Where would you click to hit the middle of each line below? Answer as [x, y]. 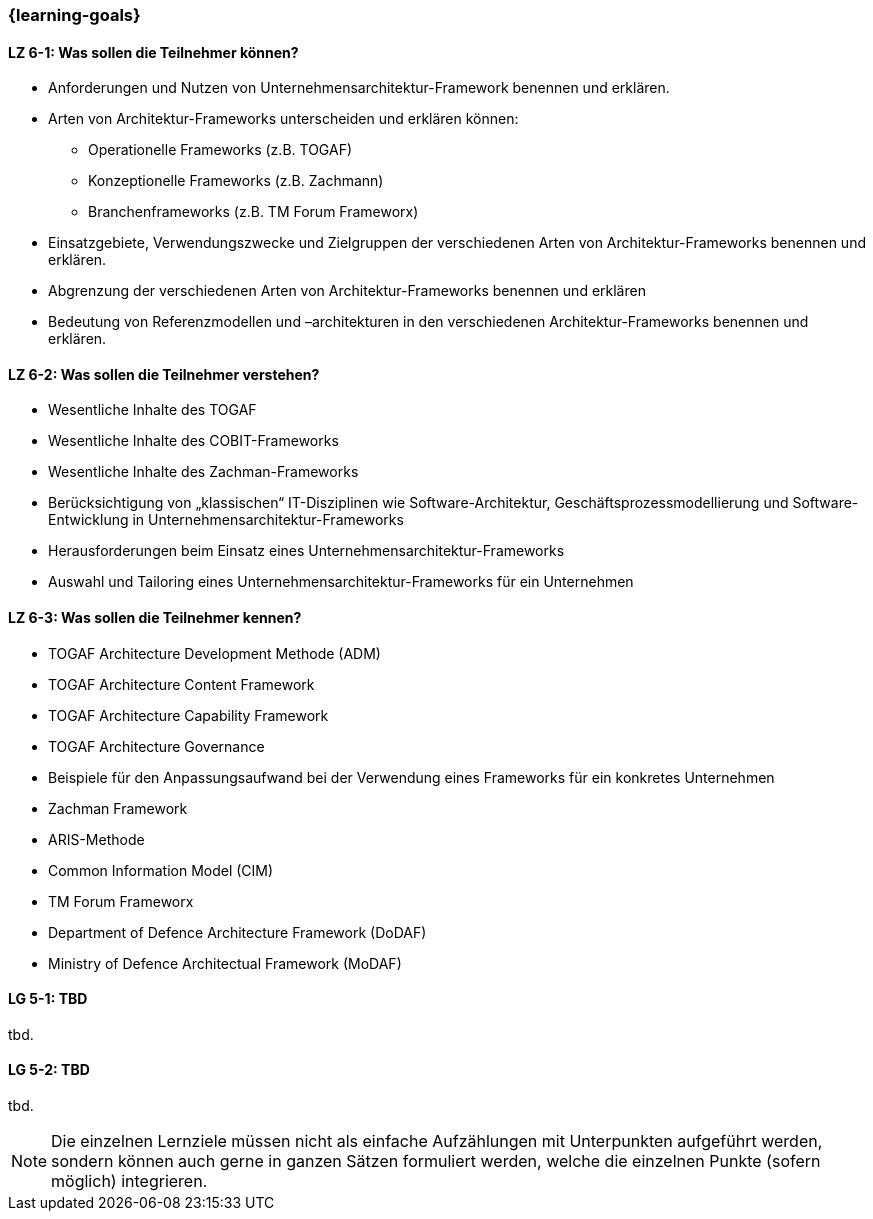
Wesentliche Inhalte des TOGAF [152, 410]
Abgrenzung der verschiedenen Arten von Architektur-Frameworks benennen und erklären [347, 291]
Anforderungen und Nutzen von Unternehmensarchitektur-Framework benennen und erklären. [359, 88]
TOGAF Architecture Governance [156, 746]
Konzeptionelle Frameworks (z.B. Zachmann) [236, 181]
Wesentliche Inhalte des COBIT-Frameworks [193, 441]
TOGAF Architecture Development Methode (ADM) [214, 653]
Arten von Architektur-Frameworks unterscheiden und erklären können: [283, 119]
